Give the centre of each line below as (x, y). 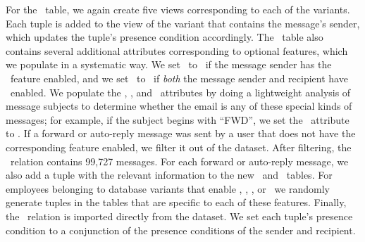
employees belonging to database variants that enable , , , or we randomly (168, 188)
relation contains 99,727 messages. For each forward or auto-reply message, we (179, 161)
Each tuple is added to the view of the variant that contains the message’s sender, (183, 23)
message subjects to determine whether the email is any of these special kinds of (179, 106)
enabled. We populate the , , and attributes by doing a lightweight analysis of (180, 92)
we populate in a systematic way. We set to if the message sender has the (169, 64)
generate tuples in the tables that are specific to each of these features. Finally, (176, 202)
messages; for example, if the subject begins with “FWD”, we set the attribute (178, 119)
